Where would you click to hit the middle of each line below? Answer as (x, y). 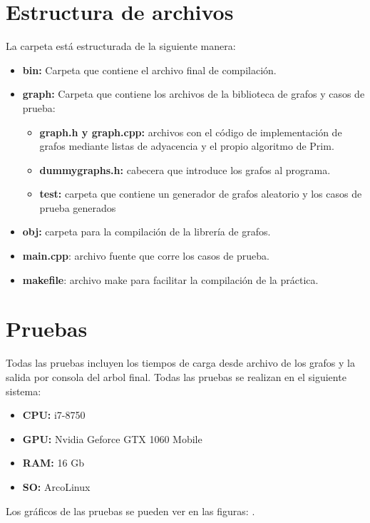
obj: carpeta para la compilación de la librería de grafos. (147, 232)
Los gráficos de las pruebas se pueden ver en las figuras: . (130, 511)
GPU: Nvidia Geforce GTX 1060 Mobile (112, 438)
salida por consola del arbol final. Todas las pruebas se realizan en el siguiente (176, 376)
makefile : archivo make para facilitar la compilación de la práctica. (170, 279)
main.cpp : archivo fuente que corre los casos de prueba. (146, 256)
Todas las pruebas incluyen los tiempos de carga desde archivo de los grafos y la (180, 363)
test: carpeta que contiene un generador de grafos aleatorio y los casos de (201, 194)
